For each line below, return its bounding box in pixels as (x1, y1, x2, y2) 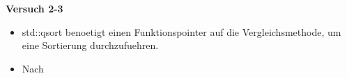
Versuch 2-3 (6, 1, 63, 15)
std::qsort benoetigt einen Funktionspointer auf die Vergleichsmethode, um (22, 24, 341, 39)
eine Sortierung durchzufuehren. (22, 38, 159, 52)
